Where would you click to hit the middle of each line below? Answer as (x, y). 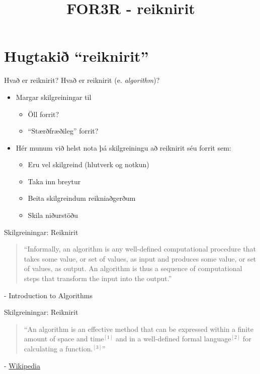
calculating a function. (58, 348)
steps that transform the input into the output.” (98, 278)
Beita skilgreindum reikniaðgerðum (82, 198)
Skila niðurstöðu (53, 215)
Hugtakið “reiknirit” (76, 56)
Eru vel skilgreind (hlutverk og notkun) (89, 164)
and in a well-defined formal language (173, 339)
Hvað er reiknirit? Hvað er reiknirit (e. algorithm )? (82, 80)
